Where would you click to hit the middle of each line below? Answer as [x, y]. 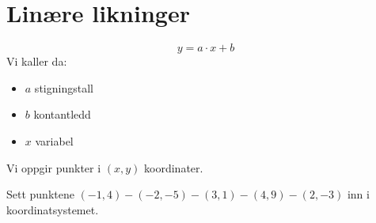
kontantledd [62, 114]
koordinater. [174, 167]
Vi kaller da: [37, 61]
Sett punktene [40, 194]
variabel [54, 140]
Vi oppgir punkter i [54, 167]
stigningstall [64, 87]
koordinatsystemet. [53, 209]
